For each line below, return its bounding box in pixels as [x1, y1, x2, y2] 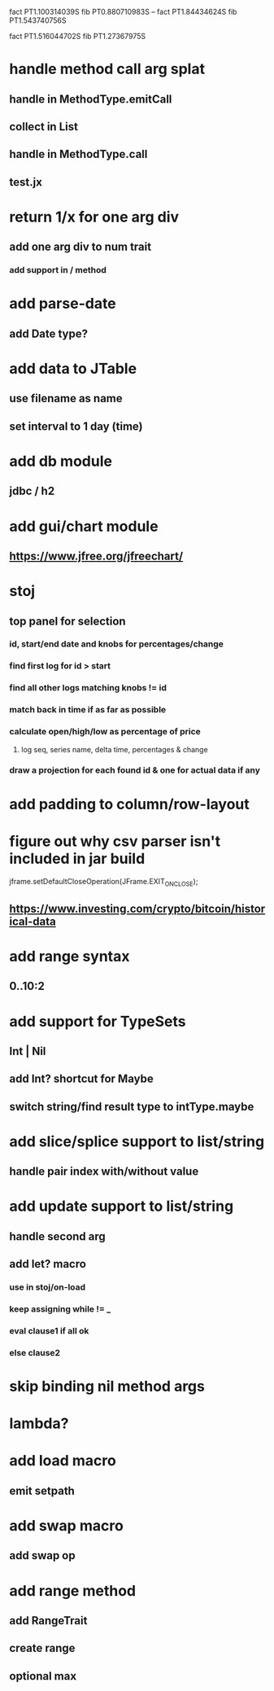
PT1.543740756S [9, 15, 67, 25]
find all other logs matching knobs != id [9, 682, 167, 694]
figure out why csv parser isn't [9, 832, 221, 850]
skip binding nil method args [9, 1378, 206, 1395]
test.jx [9, 175, 43, 189]
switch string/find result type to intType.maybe [9, 1099, 254, 1114]
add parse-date [9, 295, 116, 313]
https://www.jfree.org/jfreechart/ [9, 549, 184, 563]
